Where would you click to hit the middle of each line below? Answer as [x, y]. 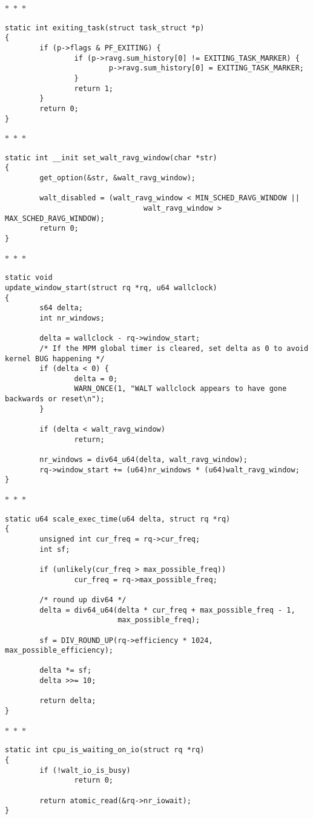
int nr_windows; [72, 318]
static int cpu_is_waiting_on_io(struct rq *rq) [105, 750]
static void [29, 278]
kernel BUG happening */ [55, 359]
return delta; [68, 701]
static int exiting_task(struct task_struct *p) [105, 28]
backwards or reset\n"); [55, 399]
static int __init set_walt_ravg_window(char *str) [111, 158]
